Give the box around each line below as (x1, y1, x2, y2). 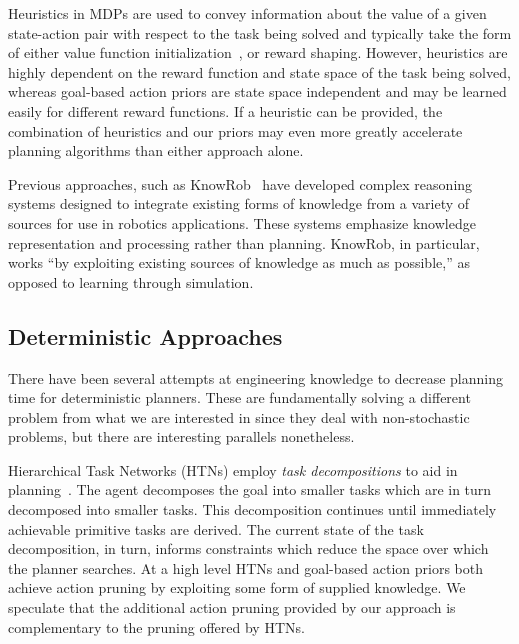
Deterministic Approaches (8, 320, 283, 351)
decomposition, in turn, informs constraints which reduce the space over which (8, 538, 489, 559)
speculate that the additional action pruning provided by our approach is (8, 597, 456, 618)
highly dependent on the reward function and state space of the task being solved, (8, 61, 511, 82)
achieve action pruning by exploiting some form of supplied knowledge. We (8, 577, 466, 598)
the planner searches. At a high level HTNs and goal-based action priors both (8, 557, 483, 578)
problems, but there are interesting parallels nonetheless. (8, 426, 355, 447)
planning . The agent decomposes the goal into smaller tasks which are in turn (8, 479, 492, 500)
